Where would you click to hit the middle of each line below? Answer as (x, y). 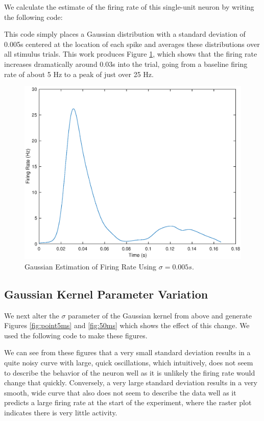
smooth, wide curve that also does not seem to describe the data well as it (120, 392)
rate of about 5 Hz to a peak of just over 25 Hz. (79, 74)
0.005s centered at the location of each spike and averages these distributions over (132, 44)
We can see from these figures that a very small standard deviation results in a (127, 352)
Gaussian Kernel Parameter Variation (106, 294)
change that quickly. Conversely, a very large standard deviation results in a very (131, 382)
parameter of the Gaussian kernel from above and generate (160, 315)
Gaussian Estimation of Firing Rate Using (91, 266)
